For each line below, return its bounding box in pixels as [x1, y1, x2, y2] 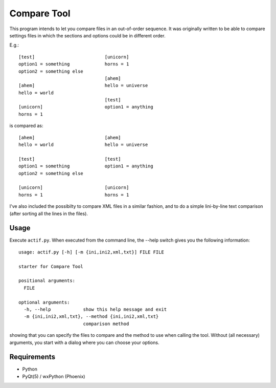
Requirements [9, 353, 56, 361]
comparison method [83, 320, 129, 327]
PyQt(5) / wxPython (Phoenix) [22, 373, 85, 379]
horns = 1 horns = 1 [18, 192, 129, 198]
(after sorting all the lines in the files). [9, 210, 88, 217]
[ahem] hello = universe [18, 82, 148, 89]
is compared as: [9, 123, 43, 129]
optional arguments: [18, 299, 70, 305]
